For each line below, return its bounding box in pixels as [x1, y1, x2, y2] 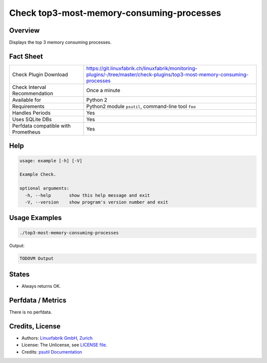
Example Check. [19, 172, 56, 178]
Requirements [12, 103, 44, 110]
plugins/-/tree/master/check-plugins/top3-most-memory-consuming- [86, 71, 249, 78]
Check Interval [12, 84, 46, 91]
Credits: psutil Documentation [21, 349, 83, 355]
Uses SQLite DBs [12, 116, 52, 123]
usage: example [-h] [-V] [19, 158, 83, 163]
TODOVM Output [19, 256, 54, 262]
